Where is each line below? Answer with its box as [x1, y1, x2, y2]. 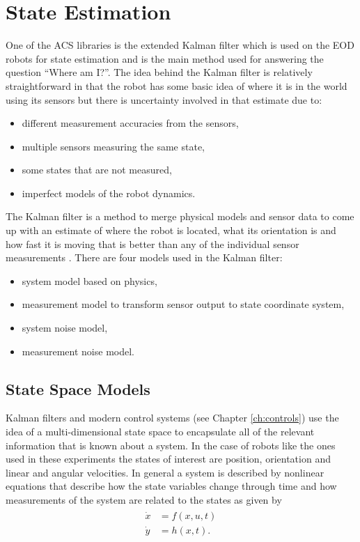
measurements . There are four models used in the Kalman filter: [6, 250, 283, 265]
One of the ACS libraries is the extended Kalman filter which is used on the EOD [6, 38, 354, 52]
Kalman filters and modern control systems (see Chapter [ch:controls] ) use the [6, 410, 339, 425]
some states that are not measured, [22, 162, 172, 177]
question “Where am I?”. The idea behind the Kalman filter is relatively [6, 65, 313, 79]
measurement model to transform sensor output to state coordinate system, [22, 297, 345, 311]
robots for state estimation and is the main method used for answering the [6, 51, 324, 65]
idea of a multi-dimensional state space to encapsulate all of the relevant [6, 424, 315, 439]
